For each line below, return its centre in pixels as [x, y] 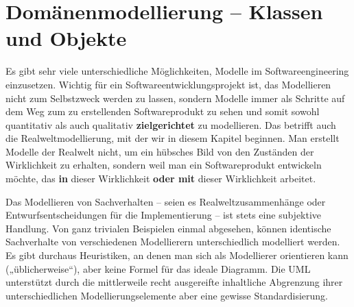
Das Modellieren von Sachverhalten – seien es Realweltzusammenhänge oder [166, 201]
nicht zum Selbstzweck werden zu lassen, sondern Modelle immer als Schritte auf [175, 98]
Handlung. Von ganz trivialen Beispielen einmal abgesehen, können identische [168, 228]
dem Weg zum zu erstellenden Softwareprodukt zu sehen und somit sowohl [163, 111]
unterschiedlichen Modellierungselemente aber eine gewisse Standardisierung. [167, 295]
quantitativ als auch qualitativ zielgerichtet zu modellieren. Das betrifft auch [171, 124]
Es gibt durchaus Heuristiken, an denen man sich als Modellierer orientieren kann [177, 255]
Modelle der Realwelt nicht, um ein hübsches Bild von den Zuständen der [160, 151]
